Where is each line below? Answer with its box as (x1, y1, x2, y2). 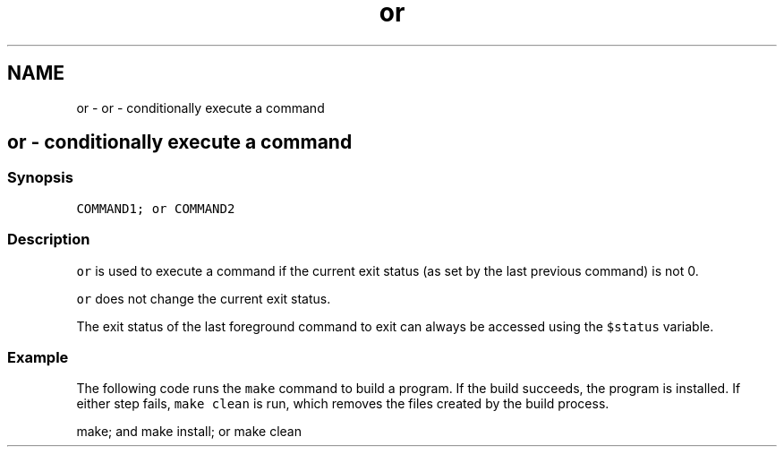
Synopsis (7, 168, 73, 187)
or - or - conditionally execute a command (76, 99, 325, 116)
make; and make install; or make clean (76, 424, 302, 440)
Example (7, 347, 69, 366)
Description (7, 230, 90, 249)
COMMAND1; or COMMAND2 (76, 201, 235, 216)
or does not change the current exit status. (76, 290, 331, 306)
